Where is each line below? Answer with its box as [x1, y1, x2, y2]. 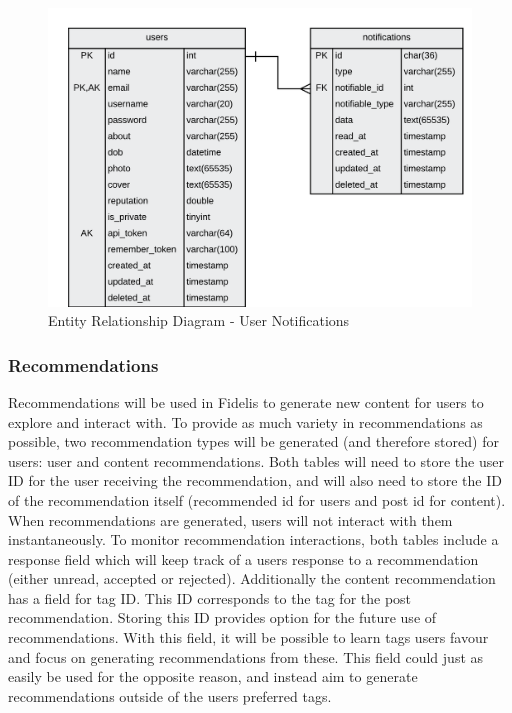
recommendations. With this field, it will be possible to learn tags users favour [8, 627, 489, 648]
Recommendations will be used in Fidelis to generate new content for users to [8, 391, 484, 412]
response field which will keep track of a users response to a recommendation [8, 548, 479, 569]
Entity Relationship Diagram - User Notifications [48, 310, 350, 331]
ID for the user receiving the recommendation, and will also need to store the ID [8, 470, 502, 491]
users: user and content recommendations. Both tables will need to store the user [8, 450, 504, 471]
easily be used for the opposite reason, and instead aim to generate [8, 666, 418, 687]
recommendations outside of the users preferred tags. [8, 685, 332, 706]
